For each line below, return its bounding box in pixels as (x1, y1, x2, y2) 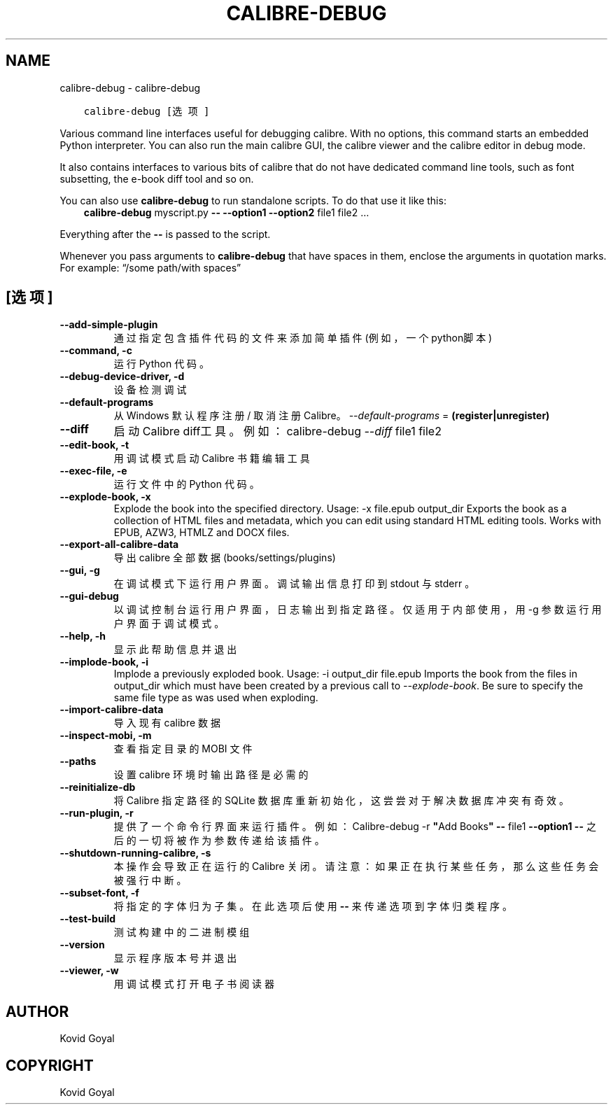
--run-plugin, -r (59, 807, 134, 820)
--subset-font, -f (59, 887, 139, 899)
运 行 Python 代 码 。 (113, 358, 210, 370)
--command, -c (59, 344, 132, 357)
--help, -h (59, 630, 106, 642)
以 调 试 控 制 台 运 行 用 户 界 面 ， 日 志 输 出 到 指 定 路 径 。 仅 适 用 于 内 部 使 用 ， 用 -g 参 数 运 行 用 (113, 603, 602, 616)
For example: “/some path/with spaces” (59, 261, 241, 274)
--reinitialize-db (59, 781, 136, 794)
